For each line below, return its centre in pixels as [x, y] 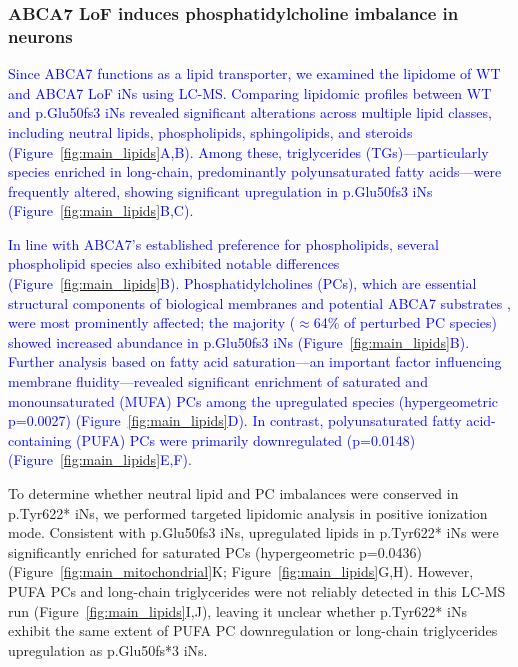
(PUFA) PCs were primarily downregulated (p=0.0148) [246, 439]
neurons [40, 35]
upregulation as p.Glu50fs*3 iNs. [108, 649]
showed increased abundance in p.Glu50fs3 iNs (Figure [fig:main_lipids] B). [239, 341]
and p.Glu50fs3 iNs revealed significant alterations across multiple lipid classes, [250, 112]
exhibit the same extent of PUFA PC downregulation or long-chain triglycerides [253, 630]
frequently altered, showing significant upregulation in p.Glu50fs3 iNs [220, 190]
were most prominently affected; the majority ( [152, 322]
